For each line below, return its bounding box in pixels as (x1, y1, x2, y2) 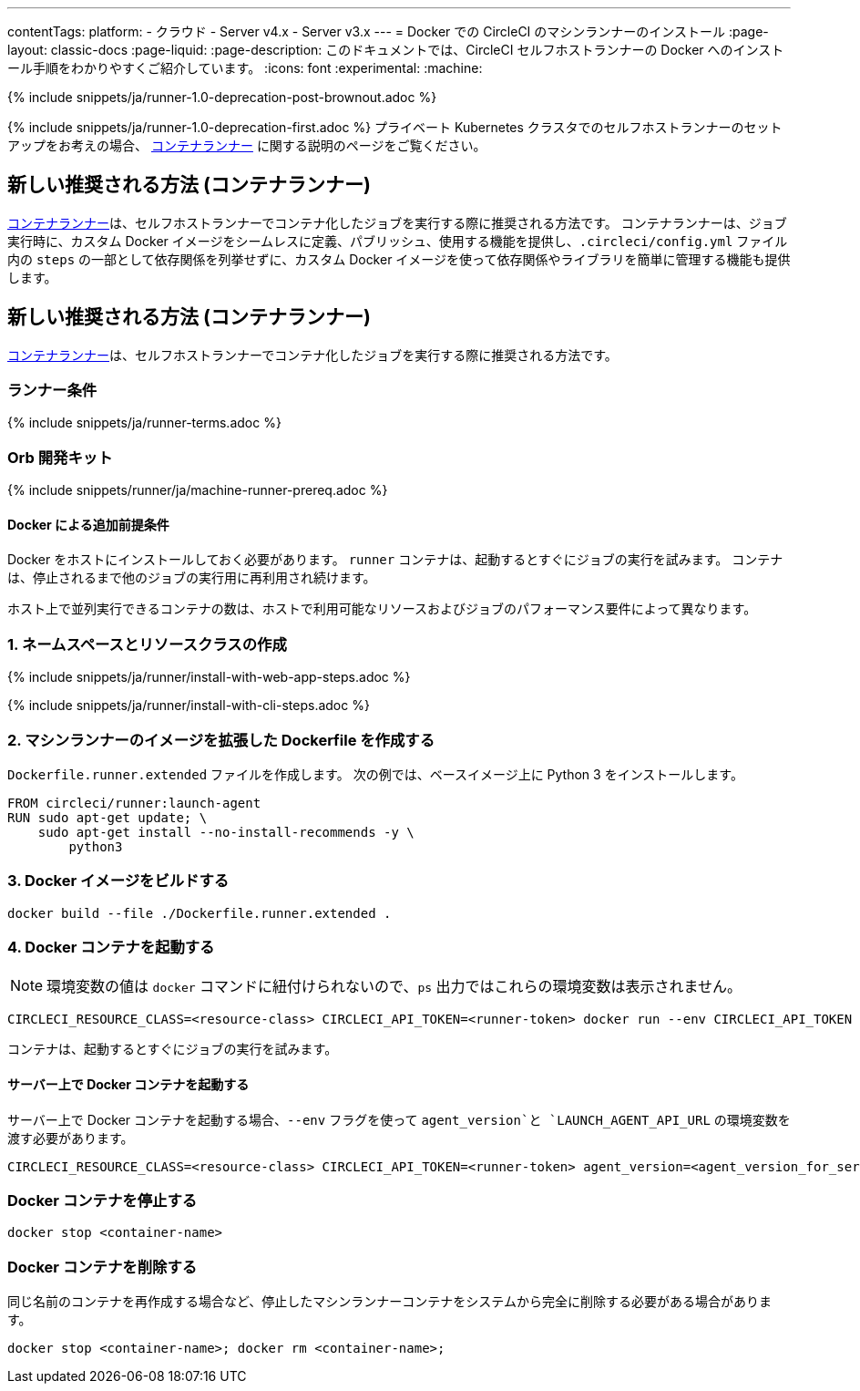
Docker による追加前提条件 (7, 516, 169, 532)
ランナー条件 (7, 381, 97, 400)
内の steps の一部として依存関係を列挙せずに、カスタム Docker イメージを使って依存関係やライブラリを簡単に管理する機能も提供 (7, 251, 791, 267)
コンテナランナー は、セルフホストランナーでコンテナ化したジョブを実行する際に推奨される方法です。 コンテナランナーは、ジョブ (7, 214, 787, 231)
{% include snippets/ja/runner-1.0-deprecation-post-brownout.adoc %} (7, 89, 437, 105)
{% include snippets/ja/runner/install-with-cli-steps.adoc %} (7, 697, 370, 714)
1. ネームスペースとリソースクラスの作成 (7, 634, 287, 654)
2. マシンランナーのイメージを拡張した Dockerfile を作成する (7, 730, 435, 749)
